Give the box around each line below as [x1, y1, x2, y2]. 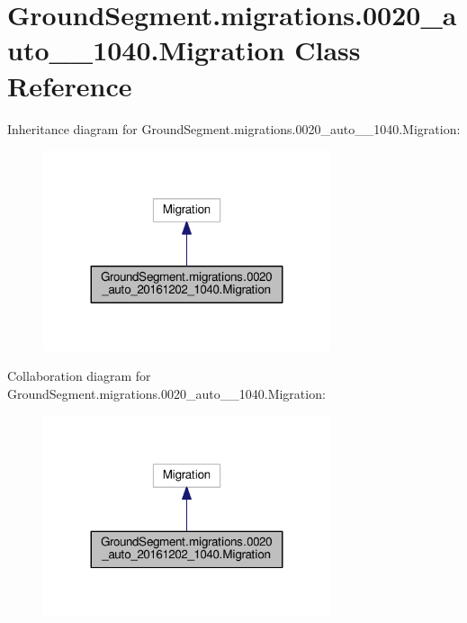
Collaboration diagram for [7, 366, 151, 385]
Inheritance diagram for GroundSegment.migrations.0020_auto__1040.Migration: [7, 119, 461, 138]
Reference [7, 67, 132, 104]
